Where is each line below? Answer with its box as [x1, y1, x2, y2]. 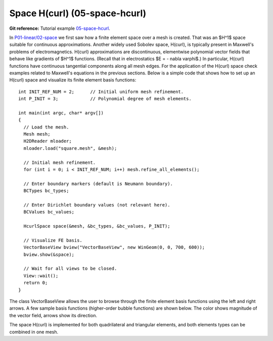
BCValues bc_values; [23, 209, 75, 215]
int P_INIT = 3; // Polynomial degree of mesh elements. [18, 96, 192, 102]
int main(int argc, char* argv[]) [18, 110, 104, 116]
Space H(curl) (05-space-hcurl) [9, 8, 147, 19]
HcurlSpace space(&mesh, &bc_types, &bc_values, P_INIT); [23, 223, 170, 229]
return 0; [23, 280, 48, 286]
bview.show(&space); [23, 251, 75, 258]
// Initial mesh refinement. [23, 159, 96, 165]
